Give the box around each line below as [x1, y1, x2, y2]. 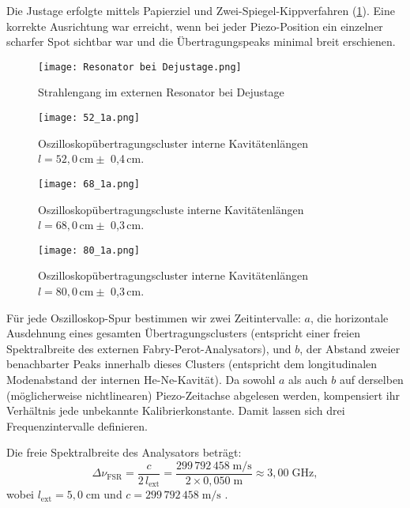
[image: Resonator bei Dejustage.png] [38, 61, 242, 73]
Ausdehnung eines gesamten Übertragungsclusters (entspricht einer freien [6, 325, 360, 341]
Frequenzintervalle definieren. [6, 417, 148, 434]
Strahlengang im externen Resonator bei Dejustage [38, 84, 284, 100]
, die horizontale [310, 309, 389, 325]
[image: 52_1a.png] [38, 112, 140, 124]
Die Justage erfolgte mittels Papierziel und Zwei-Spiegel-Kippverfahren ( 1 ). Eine [6, 2, 395, 18]
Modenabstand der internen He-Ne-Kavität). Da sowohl [6, 371, 276, 387]
